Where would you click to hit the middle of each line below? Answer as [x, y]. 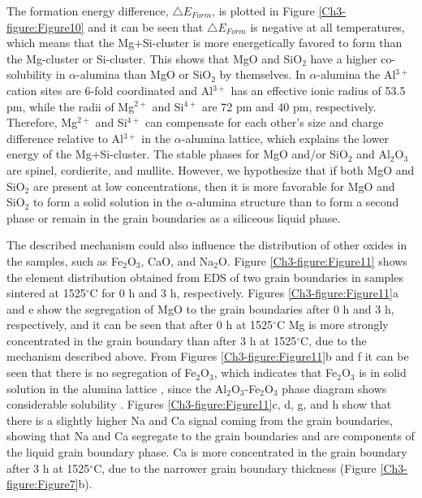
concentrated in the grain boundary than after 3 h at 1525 [152, 340]
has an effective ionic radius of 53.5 [318, 90]
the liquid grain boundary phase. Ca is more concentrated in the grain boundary [207, 452]
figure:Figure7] [43, 484]
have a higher [344, 58]
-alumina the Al [356, 74]
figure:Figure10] [45, 26]
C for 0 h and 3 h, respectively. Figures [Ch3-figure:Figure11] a [244, 293]
